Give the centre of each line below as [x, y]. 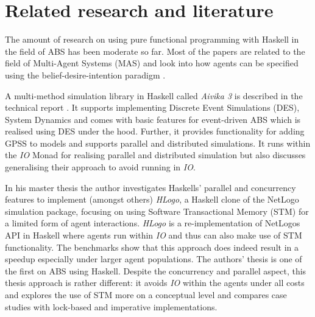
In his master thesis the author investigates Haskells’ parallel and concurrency [150, 187]
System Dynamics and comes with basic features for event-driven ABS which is [153, 119]
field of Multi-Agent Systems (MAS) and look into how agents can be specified [152, 63]
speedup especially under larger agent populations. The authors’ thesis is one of [154, 259]
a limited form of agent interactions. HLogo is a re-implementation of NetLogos [153, 223]
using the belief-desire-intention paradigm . [85, 75]
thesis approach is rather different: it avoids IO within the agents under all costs [155, 283]
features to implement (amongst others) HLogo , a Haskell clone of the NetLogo [152, 199]
